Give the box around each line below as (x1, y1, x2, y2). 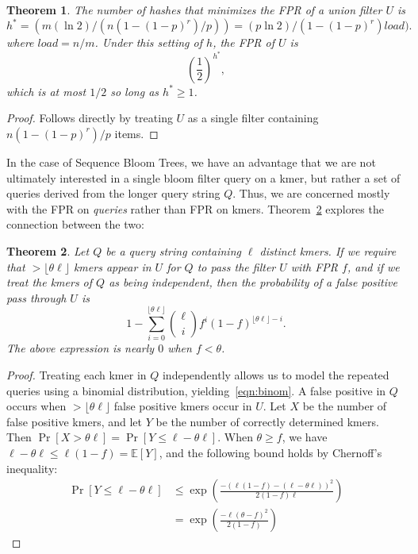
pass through (6, 289, 67, 306)
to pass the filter (197, 258, 276, 275)
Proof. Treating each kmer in (6, 367, 147, 383)
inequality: (6, 460, 58, 476)
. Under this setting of (94, 34, 203, 51)
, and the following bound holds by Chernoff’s (159, 444, 382, 460)
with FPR (290, 258, 339, 275)
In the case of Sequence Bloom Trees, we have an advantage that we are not (6, 153, 376, 170)
